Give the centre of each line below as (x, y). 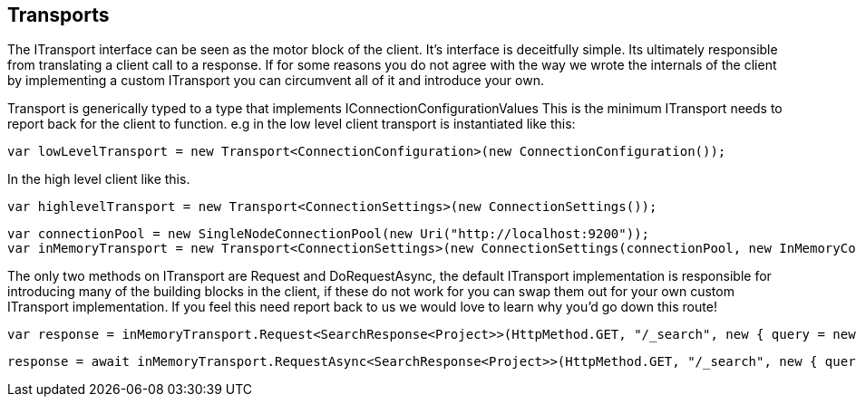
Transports (58, 15)
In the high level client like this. (99, 179)
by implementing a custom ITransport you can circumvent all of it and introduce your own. (276, 81)
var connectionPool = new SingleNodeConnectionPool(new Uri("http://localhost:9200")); (329, 234)
